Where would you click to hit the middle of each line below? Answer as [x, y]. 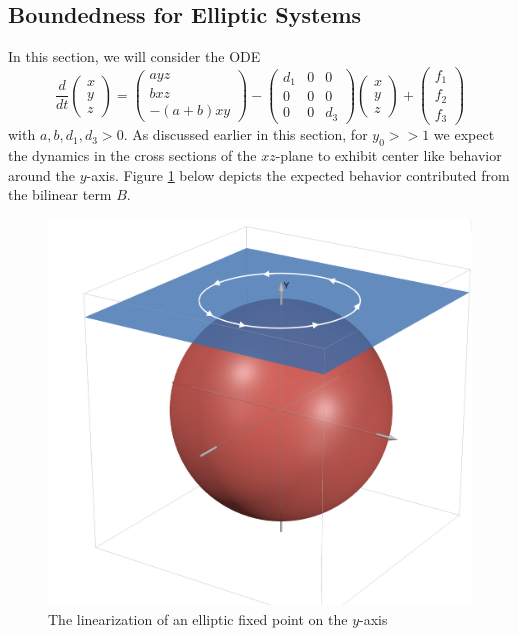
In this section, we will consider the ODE [134, 56]
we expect [464, 134]
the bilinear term [60, 194]
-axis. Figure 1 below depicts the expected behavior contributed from [298, 174]
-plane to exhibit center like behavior [388, 155]
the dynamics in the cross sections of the [132, 155]
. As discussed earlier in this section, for [245, 134]
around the [41, 174]
